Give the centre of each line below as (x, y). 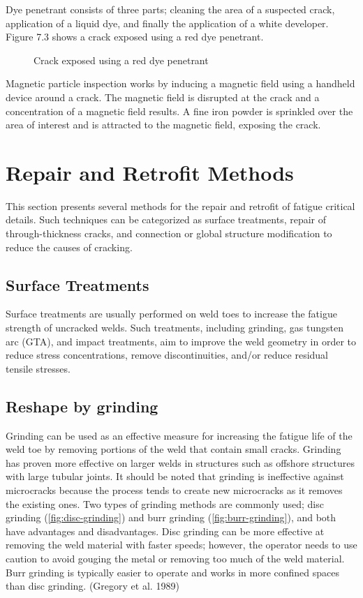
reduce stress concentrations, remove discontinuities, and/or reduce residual (167, 355)
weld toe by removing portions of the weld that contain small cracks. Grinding (173, 449)
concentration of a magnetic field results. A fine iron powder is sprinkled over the (179, 111)
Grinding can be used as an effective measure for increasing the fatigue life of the (179, 435)
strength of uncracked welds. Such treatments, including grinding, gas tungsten (175, 328)
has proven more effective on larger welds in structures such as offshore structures (180, 462)
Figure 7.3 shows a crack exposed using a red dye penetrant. (135, 37)
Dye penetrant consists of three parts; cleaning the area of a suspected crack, (170, 9)
